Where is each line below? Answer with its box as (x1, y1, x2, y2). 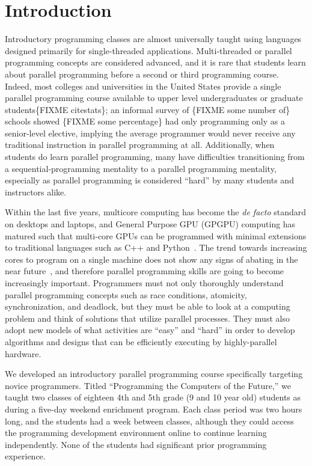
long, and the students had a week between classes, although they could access (5, 414, 294, 427)
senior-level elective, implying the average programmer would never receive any (5, 126, 296, 139)
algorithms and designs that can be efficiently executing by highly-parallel (5, 335, 277, 348)
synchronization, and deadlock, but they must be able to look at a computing (5, 300, 290, 313)
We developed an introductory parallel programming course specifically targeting (5, 367, 303, 380)
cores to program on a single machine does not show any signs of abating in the (5, 253, 298, 265)
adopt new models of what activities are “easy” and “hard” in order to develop (5, 323, 295, 336)
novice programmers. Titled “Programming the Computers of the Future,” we (5, 379, 292, 391)
